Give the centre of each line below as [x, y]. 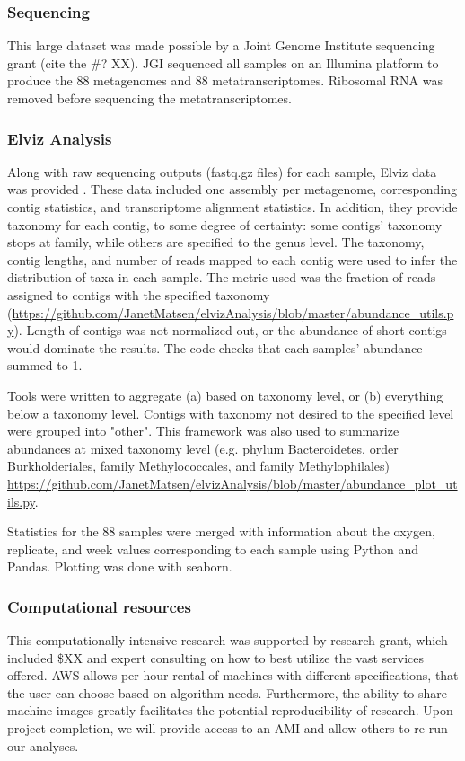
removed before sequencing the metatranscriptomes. [149, 98]
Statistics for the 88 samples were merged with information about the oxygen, [221, 531]
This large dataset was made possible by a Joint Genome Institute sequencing [221, 45]
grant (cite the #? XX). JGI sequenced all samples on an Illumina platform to [223, 62]
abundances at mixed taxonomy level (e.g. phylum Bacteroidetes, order [203, 448]
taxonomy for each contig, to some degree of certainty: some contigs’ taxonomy [225, 224]
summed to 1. [45, 365]
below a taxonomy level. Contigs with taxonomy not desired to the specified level [231, 413]
